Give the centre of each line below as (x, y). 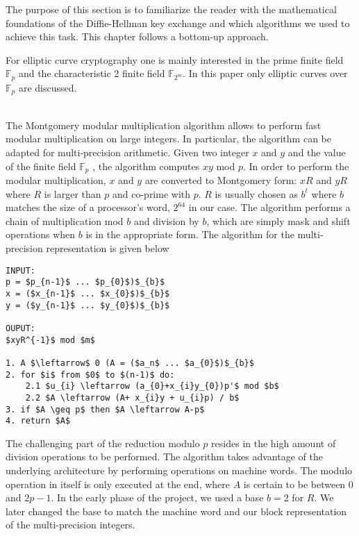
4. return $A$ (38, 421)
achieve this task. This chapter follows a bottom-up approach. (137, 36)
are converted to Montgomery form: (221, 180)
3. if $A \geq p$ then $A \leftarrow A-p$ (105, 409)
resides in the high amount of (274, 443)
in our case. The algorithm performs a (269, 207)
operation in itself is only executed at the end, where (118, 484)
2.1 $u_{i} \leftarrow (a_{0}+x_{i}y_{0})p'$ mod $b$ (152, 386)
